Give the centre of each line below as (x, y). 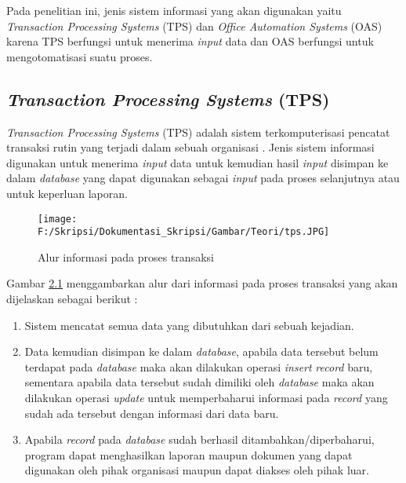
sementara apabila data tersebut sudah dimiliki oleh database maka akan (199, 382)
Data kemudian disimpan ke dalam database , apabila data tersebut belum (201, 351)
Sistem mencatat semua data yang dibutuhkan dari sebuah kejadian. (189, 325)
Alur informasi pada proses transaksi (126, 256)
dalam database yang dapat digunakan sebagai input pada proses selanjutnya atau (203, 178)
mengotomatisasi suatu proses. (80, 56)
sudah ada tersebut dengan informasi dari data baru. (152, 413)
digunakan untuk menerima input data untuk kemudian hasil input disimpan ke (198, 162)
